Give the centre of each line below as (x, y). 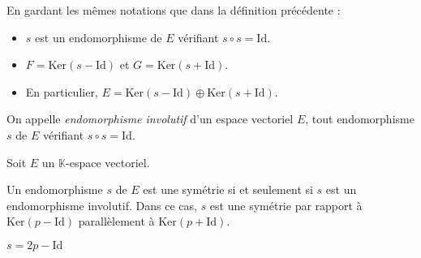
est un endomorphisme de (99, 37)
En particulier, (62, 91)
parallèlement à (116, 221)
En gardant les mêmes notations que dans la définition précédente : (174, 10)
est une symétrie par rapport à (286, 205)
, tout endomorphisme (360, 119)
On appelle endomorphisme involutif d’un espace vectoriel (150, 119)
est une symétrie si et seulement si (228, 189)
